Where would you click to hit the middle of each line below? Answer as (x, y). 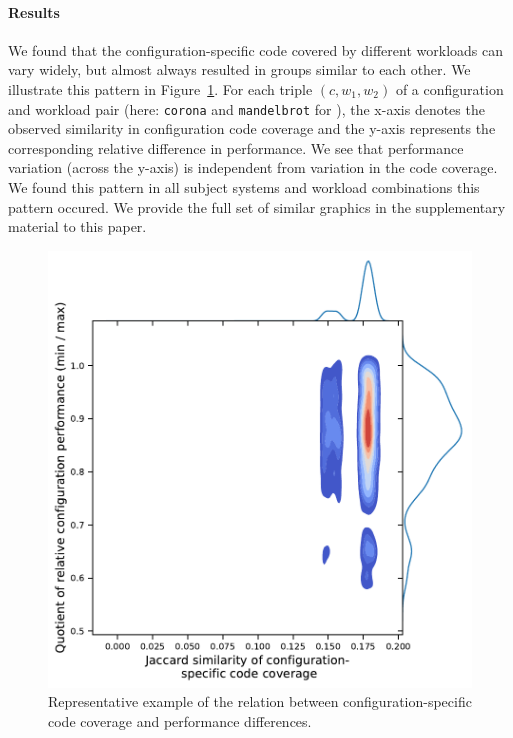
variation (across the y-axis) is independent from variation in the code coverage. (253, 167)
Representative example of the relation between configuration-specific (260, 701)
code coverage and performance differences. (180, 720)
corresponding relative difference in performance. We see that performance (236, 147)
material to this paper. (77, 226)
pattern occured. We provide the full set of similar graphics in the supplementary (257, 206)
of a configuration (449, 88)
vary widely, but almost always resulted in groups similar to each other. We (239, 69)
